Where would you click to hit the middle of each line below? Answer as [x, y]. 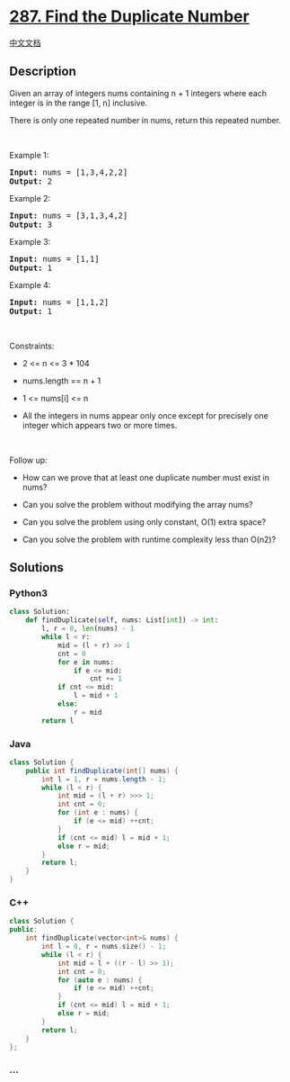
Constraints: [32, 346]
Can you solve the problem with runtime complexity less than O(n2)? [149, 539]
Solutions [37, 568]
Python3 [28, 593]
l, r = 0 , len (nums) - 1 [88, 629]
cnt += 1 [106, 679]
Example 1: [29, 155]
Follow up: [28, 460]
